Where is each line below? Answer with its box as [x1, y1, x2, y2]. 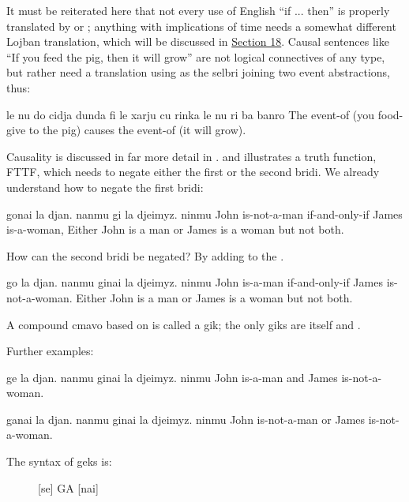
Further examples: [6, 343, 94, 359]
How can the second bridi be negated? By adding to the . [6, 247, 284, 264]
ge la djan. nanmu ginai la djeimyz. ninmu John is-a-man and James [6, 369, 338, 385]
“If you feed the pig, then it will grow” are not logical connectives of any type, [6, 48, 385, 65]
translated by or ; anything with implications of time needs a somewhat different [6, 17, 396, 34]
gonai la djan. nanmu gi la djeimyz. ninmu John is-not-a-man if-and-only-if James [6, 205, 403, 222]
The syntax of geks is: [6, 453, 112, 470]
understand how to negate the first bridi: [6, 178, 204, 195]
